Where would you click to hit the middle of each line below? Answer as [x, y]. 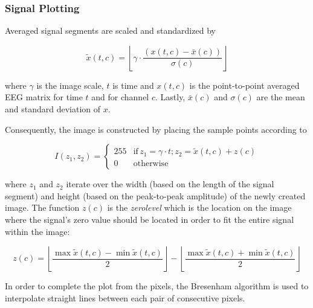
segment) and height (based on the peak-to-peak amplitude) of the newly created [155, 195]
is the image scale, [70, 85]
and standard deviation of [53, 109]
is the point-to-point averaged [244, 85]
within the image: [37, 231]
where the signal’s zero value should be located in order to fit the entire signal [150, 219]
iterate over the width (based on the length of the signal [170, 184]
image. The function [42, 207]
